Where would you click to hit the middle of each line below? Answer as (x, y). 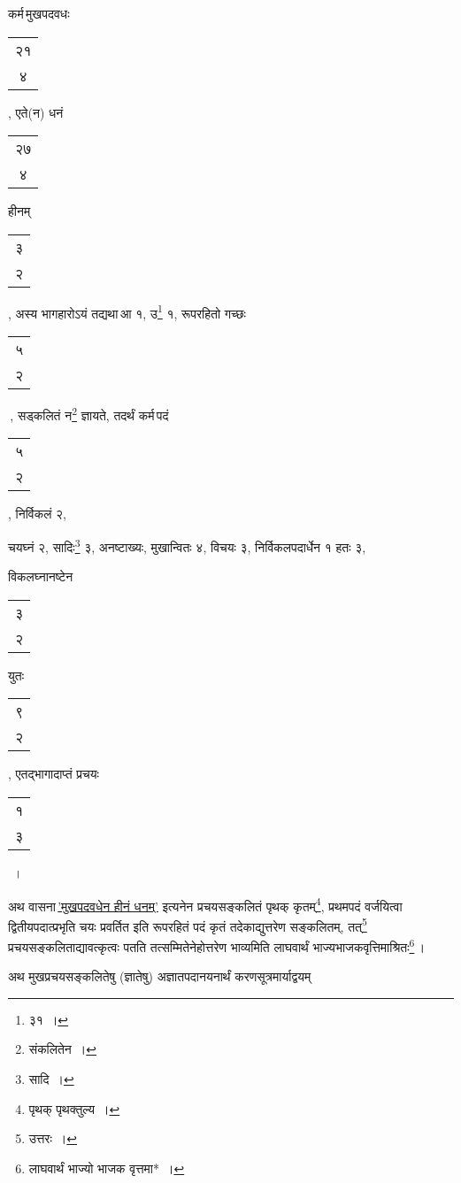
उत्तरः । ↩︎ (53, 1138)
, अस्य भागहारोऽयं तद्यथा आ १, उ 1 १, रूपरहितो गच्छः (127, 311)
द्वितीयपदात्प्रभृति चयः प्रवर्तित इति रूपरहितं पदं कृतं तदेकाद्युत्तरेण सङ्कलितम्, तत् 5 (188, 925)
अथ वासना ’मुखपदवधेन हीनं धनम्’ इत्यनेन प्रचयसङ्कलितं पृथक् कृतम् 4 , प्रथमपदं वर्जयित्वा (205, 904)
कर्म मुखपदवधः (39, 13)
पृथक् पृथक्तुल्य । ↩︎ (74, 1108)
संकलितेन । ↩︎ (62, 1049)
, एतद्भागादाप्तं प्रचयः (54, 774)
